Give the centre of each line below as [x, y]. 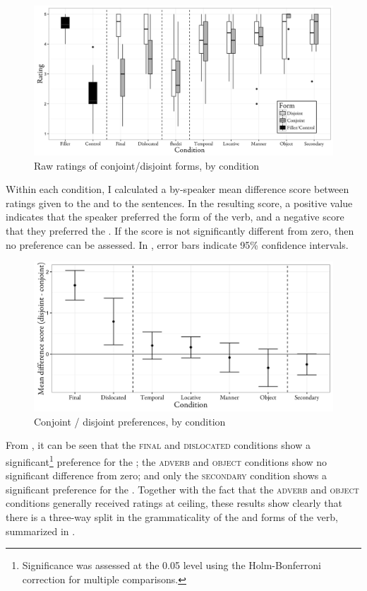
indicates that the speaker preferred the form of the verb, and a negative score [175, 217]
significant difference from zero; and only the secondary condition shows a [166, 475]
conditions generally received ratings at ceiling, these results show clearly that [174, 503]
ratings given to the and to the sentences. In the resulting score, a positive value [179, 203]
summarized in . [41, 531]
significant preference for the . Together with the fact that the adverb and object [182, 489]
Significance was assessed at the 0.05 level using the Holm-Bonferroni [172, 565]
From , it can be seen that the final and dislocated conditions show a [158, 445]
